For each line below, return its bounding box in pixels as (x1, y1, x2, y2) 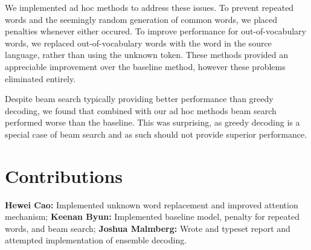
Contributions (5, 163, 123, 188)
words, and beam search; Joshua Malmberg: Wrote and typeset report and (5, 222, 290, 234)
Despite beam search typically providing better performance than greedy (5, 92, 274, 105)
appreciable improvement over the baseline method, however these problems (5, 60, 286, 72)
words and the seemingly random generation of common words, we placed (5, 13, 278, 25)
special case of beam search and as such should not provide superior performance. (5, 127, 307, 140)
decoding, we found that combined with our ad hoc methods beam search (5, 104, 277, 117)
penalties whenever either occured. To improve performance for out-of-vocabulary (5, 25, 306, 37)
